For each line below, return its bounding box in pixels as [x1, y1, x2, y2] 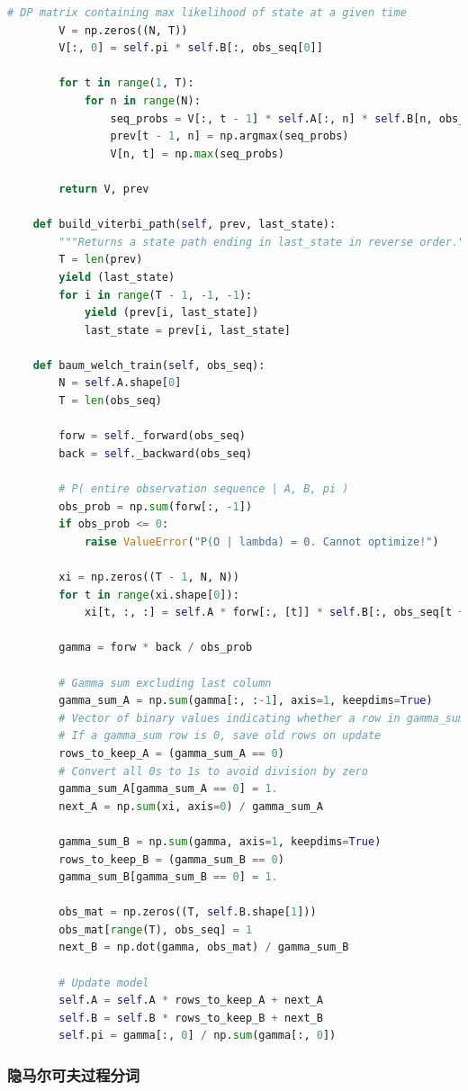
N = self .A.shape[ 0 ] [58, 376, 182, 390]
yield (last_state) [58, 270, 175, 284]
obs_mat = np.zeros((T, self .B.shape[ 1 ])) [58, 906, 317, 919]
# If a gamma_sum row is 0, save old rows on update [58, 729, 382, 743]
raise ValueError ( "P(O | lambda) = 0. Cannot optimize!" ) [84, 535, 439, 548]
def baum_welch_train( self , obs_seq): [32, 358, 265, 372]
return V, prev [58, 182, 149, 195]
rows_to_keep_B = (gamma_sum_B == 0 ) [58, 852, 284, 866]
